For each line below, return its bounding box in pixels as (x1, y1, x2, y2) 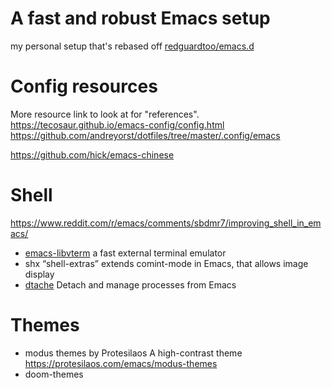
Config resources (10, 75, 158, 98)
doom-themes (24, 368, 84, 380)
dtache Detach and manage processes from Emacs (24, 278, 237, 291)
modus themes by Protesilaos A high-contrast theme (24, 347, 243, 359)
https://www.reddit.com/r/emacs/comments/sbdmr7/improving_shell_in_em (10, 217, 322, 229)
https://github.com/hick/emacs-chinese (10, 148, 175, 161)
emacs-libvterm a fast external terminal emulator (24, 247, 227, 259)
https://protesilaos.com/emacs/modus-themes (24, 357, 218, 369)
